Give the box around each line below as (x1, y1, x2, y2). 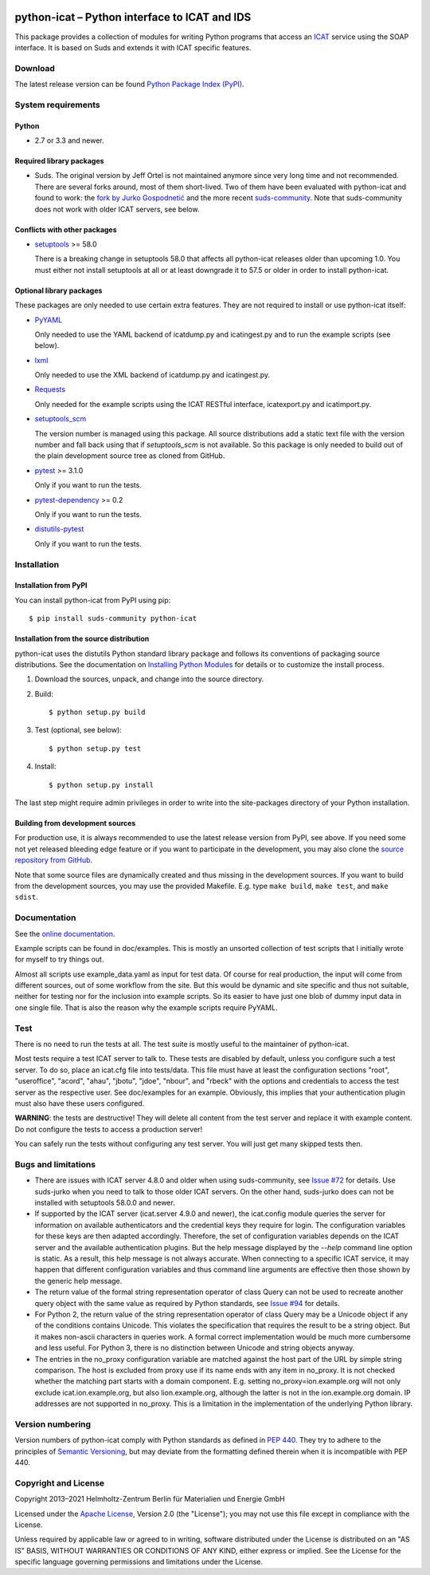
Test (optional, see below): (34, 725, 123, 735)
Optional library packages (14, 286, 103, 295)
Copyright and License (14, 1477, 105, 1488)
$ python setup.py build (49, 708, 146, 717)
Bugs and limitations (14, 1159, 96, 1170)
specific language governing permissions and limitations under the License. (14, 1557, 263, 1567)
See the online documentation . (14, 929, 115, 938)
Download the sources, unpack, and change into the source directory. (34, 674, 264, 684)
